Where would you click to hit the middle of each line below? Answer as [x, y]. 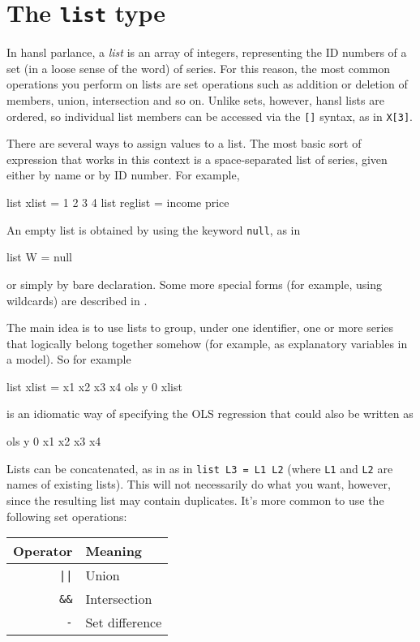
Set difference [124, 623]
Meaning [114, 551]
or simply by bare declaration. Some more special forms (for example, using [194, 284]
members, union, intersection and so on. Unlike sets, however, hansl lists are [195, 100]
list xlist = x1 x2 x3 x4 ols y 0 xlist [94, 386]
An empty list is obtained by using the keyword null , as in [154, 229]
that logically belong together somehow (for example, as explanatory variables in [207, 343]
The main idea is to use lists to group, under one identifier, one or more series [200, 327]
